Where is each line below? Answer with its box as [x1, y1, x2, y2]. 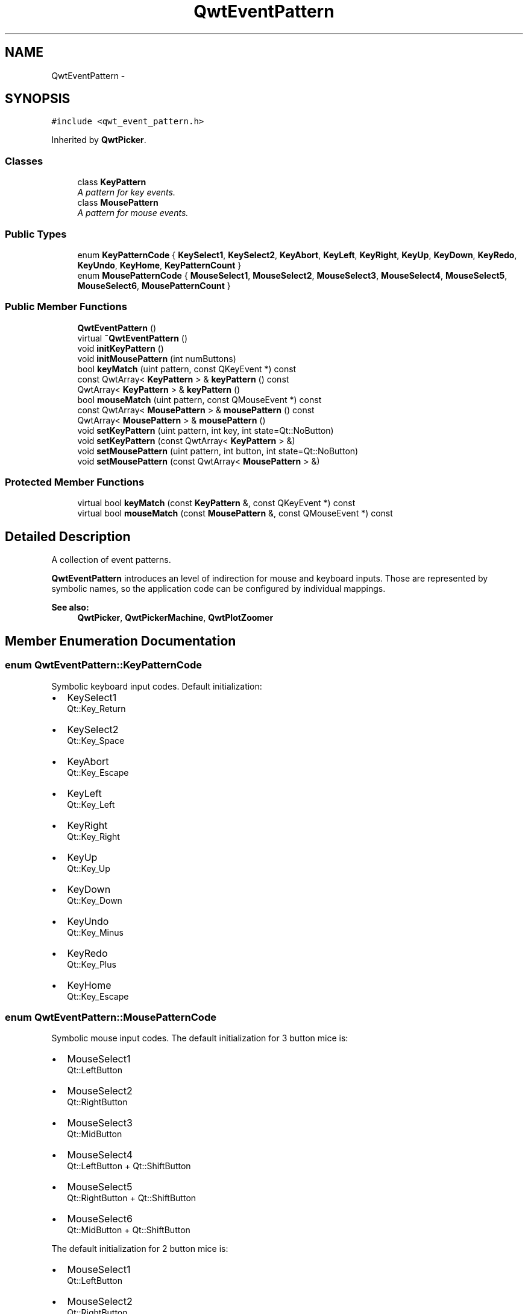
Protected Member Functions [5, 476, 145, 489]
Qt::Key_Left [67, 799, 115, 810]
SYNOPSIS [5, 91, 71, 107]
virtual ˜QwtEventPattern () [77, 332, 188, 343]
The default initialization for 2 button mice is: [51, 1243, 228, 1254]
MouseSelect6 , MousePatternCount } [77, 280, 231, 291]
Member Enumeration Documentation [5, 633, 236, 649]
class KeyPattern [77, 177, 146, 188]
